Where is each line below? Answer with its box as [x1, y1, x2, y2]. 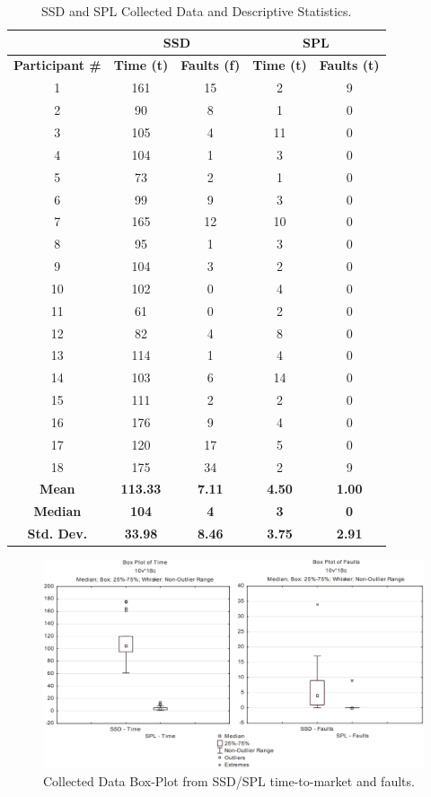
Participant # [13, 56, 101, 74]
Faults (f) [180, 56, 241, 74]
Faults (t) [319, 56, 380, 74]
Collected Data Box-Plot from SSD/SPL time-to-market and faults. [43, 771, 415, 790]
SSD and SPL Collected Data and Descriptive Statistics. [41, 2, 352, 20]
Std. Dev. [27, 524, 88, 543]
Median [33, 502, 82, 521]
